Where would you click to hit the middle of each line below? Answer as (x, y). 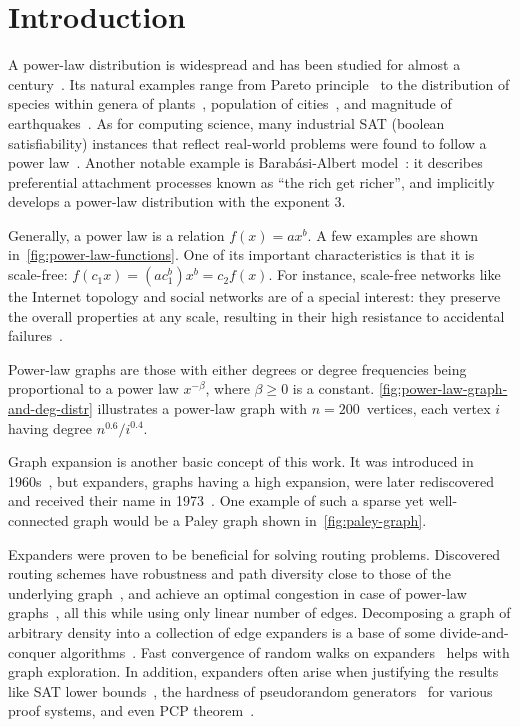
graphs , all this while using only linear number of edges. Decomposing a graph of (259, 612)
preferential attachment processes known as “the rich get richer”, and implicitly (251, 181)
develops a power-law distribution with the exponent (169, 201)
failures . (35, 335)
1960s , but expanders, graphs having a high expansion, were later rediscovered (251, 480)
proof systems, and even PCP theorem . (131, 710)
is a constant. (333, 388)
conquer (32, 651)
